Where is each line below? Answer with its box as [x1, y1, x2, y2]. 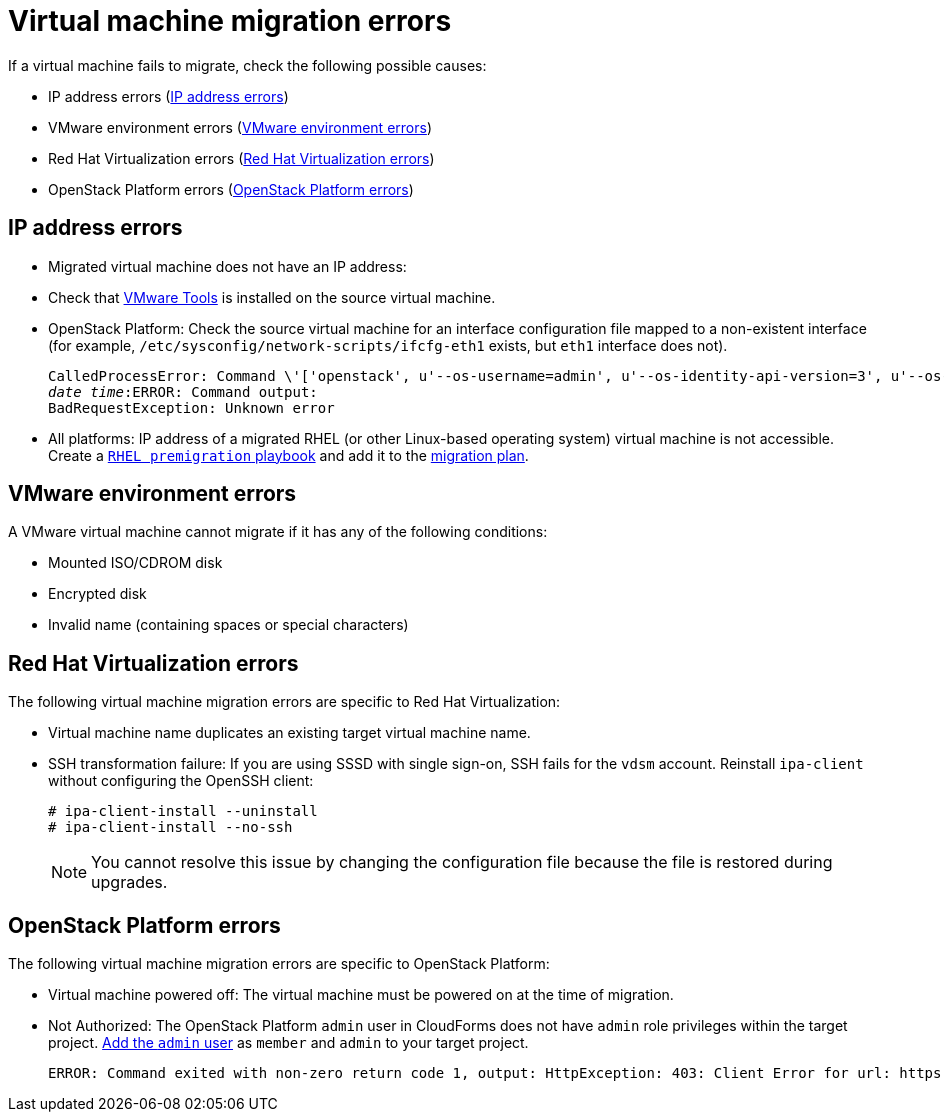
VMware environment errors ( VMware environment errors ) [48, 118, 432, 136]
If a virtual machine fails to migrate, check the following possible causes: [8, 56, 487, 74]
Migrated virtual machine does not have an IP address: [48, 257, 407, 275]
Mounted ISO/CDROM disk [48, 554, 223, 572]
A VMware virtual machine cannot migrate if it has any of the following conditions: [8, 523, 548, 541]
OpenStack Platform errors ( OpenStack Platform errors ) [48, 180, 414, 198]
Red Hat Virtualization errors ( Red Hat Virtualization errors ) [48, 149, 435, 167]
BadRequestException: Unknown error [48, 399, 335, 416]
